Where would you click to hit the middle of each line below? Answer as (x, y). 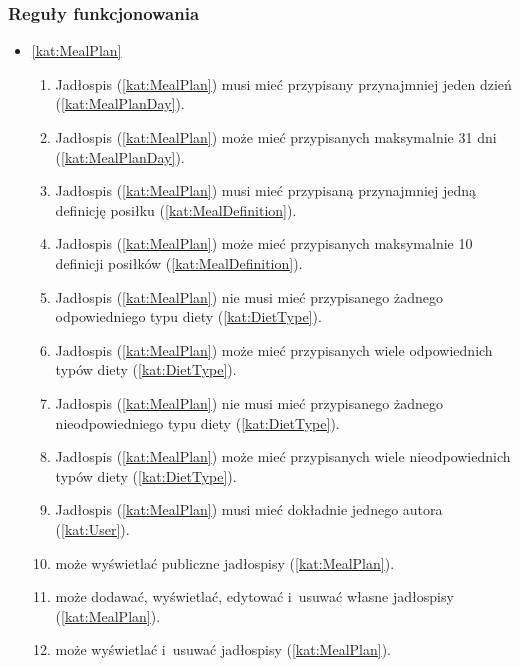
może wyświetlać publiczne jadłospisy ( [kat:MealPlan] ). (225, 562)
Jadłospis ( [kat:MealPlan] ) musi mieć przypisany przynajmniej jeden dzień (283, 83)
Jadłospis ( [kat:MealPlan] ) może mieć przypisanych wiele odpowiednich (274, 349)
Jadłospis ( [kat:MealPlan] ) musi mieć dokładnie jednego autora (249, 509)
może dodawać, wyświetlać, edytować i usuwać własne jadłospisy (254, 596)
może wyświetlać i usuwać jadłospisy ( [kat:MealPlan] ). (223, 649)
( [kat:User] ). (92, 528)
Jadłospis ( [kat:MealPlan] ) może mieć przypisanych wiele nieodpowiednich (283, 456)
